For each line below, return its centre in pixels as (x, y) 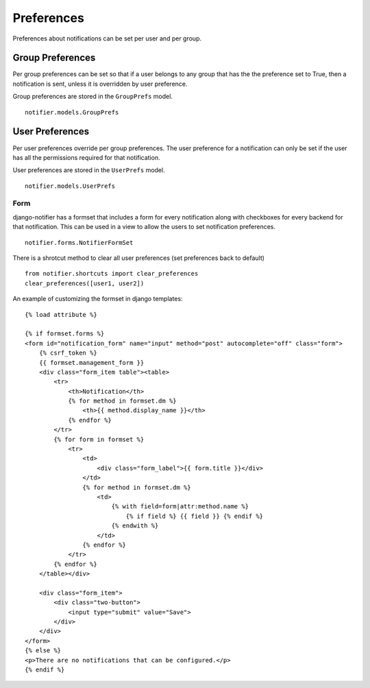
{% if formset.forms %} (65, 334)
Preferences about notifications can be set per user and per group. (107, 38)
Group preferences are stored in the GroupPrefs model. (92, 97)
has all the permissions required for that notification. (86, 157)
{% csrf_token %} (68, 353)
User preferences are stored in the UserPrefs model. (89, 170)
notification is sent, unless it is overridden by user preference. (100, 84)
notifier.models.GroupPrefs (72, 112)
